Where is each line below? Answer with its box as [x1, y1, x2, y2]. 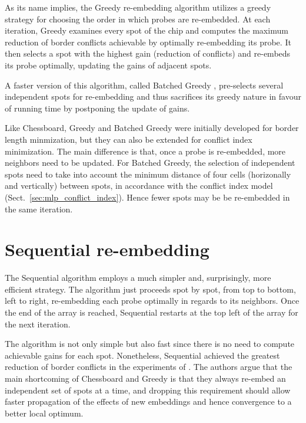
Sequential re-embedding [5, 237, 209, 261]
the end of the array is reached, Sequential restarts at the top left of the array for [5, 306, 298, 318]
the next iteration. [5, 317, 71, 330]
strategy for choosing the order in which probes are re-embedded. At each [5, 12, 271, 25]
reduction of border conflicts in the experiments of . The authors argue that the [5, 360, 292, 373]
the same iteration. [5, 202, 73, 215]
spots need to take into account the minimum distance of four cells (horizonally [5, 168, 291, 180]
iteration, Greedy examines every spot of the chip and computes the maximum [5, 24, 288, 37]
